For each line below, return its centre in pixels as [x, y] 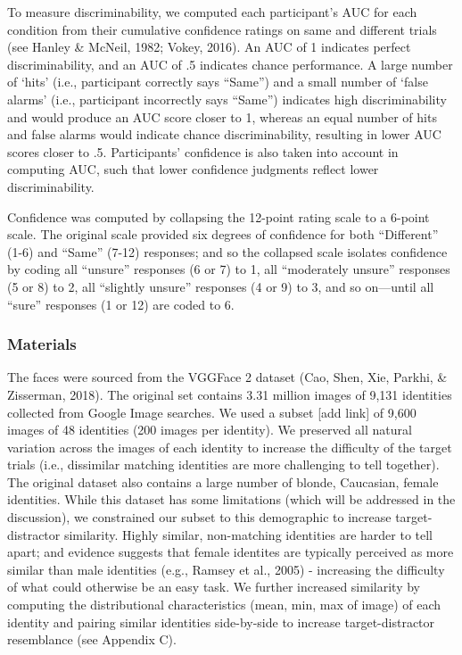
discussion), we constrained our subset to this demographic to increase [199, 517]
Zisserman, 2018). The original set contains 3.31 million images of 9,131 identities [230, 394]
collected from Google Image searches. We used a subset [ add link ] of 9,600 [212, 412]
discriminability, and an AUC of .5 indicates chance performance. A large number [230, 64]
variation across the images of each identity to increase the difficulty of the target [230, 447]
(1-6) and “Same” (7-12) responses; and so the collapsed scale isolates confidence [227, 251]
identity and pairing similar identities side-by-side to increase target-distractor [221, 622]
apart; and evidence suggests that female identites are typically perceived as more [231, 552]
